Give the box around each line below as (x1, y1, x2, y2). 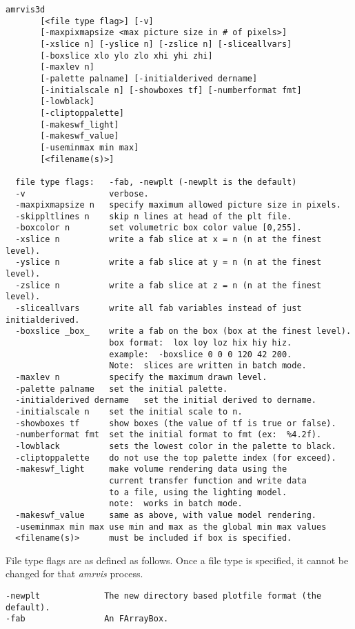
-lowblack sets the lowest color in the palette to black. (15, 441, 336, 451)
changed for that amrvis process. (6, 566, 143, 581)
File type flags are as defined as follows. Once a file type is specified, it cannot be (6, 552, 349, 567)
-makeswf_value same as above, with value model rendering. (15, 510, 317, 520)
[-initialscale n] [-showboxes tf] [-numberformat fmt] (40, 85, 302, 95)
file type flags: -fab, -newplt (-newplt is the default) (15, 177, 297, 187)
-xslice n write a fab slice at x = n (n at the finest (15, 234, 322, 245)
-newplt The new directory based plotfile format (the (6, 591, 322, 601)
